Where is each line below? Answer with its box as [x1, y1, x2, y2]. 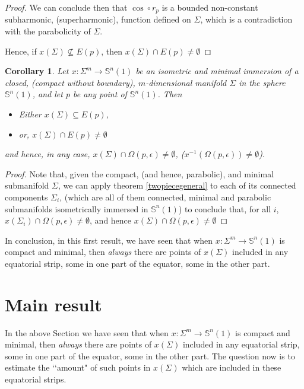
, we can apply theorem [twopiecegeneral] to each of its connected [58, 179, 296, 192]
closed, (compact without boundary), [5, 76, 135, 88]
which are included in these [182, 361, 281, 374]
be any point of [72, 88, 127, 100]
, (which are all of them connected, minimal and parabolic [59, 190, 271, 203]
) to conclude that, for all [178, 202, 271, 215]
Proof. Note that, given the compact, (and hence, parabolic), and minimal [5, 167, 274, 180]
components [5, 190, 48, 203]
